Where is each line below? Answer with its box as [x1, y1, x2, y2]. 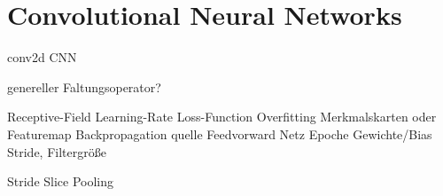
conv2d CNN [7, 48, 77, 67]
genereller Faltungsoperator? [7, 77, 161, 96]
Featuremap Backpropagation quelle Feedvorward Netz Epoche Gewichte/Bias [7, 124, 432, 143]
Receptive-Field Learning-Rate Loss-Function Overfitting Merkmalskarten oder [7, 107, 437, 126]
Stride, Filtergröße [7, 142, 106, 161]
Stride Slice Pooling [7, 172, 114, 191]
